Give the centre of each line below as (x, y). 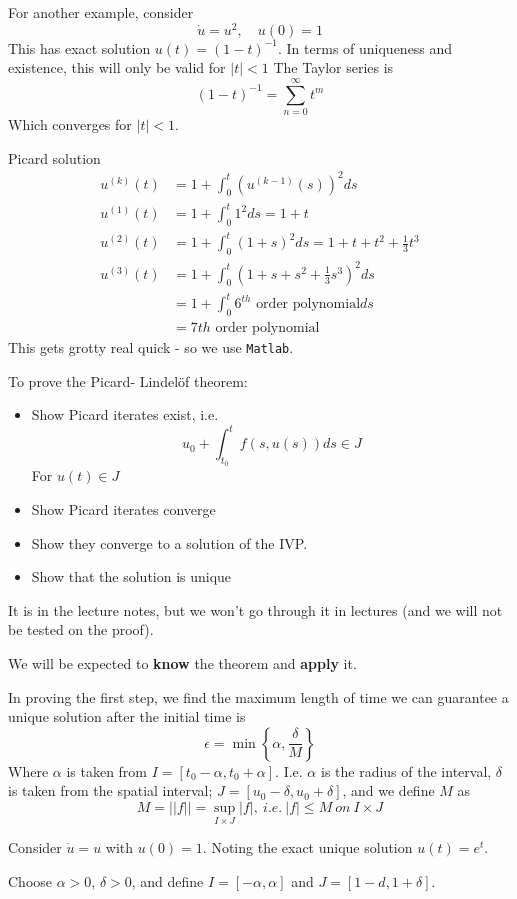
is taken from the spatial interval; (110, 790)
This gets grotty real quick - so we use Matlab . (151, 346)
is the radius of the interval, (406, 770)
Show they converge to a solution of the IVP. (169, 542)
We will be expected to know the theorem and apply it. (182, 662)
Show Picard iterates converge (123, 508)
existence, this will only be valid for (117, 67)
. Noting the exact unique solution (307, 847)
